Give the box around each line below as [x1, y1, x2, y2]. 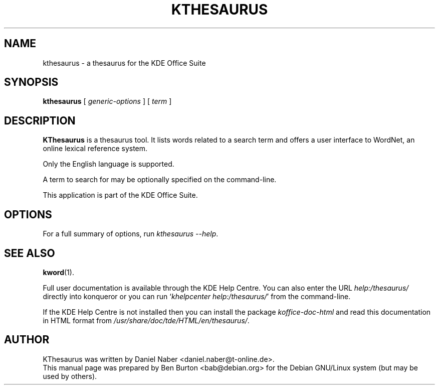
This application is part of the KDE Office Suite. [43, 191, 198, 200]
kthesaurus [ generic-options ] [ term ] [43, 97, 172, 106]
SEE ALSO [4, 246, 55, 260]
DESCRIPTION [4, 114, 76, 127]
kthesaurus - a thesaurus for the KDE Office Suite [43, 58, 206, 67]
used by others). [43, 371, 97, 380]
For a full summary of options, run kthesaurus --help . [43, 229, 218, 238]
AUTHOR [4, 333, 50, 346]
